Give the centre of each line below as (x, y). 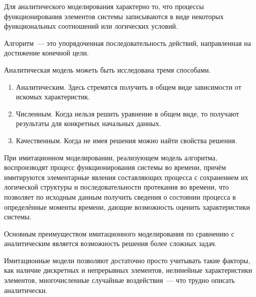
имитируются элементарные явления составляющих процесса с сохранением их (126, 177)
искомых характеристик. (53, 97)
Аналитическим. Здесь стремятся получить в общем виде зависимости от (129, 86)
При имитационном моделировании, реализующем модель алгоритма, (111, 157)
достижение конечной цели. (47, 53)
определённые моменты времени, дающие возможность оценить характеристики (127, 206)
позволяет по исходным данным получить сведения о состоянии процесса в (120, 196)
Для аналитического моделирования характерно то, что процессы (104, 6)
